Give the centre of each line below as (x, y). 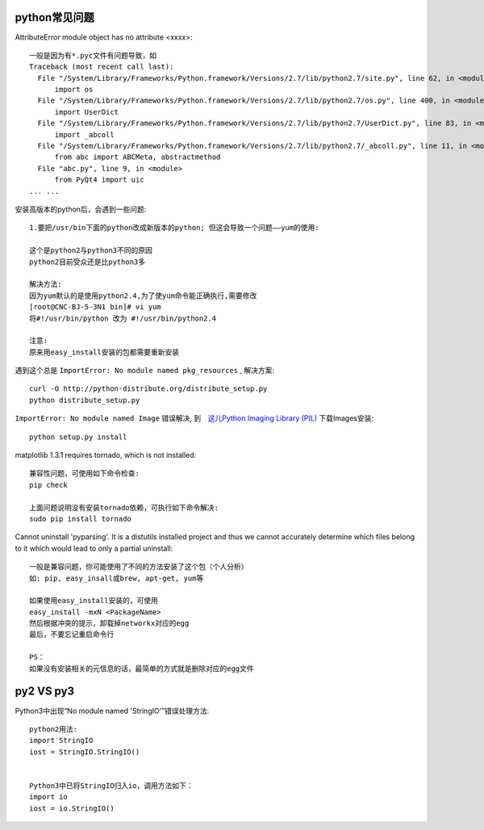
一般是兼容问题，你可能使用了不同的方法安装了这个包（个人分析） (139, 567)
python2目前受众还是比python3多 (88, 262)
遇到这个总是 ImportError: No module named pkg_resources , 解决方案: (144, 371)
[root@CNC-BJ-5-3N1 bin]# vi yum (95, 307)
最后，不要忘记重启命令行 (72, 635)
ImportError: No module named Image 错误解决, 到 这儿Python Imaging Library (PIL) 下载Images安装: (194, 418)
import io (48, 797)
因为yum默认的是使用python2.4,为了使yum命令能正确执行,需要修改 (143, 296)
